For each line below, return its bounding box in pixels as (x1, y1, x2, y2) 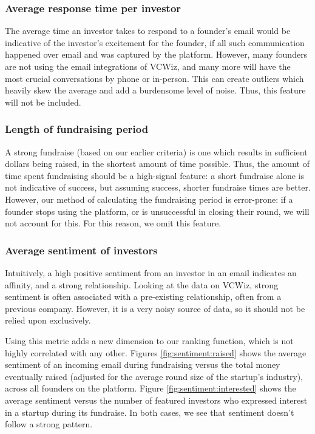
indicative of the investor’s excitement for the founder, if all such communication (5, 36, 305, 49)
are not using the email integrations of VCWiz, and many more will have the (5, 60, 291, 72)
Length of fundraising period (5, 121, 149, 137)
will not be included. (5, 95, 81, 108)
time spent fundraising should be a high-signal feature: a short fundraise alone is (5, 169, 305, 181)
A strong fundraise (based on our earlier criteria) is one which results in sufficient (5, 145, 308, 158)
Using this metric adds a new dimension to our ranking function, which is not (5, 334, 294, 347)
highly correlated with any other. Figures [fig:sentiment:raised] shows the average (5, 346, 307, 359)
